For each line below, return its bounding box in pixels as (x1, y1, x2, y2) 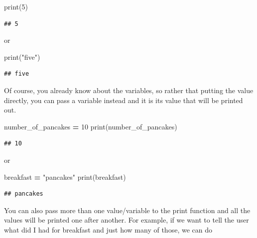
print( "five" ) (4, 51, 40, 62)
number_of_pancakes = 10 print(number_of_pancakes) (4, 121, 177, 131)
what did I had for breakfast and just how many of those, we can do (4, 224, 212, 235)
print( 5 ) (4, 1, 28, 11)
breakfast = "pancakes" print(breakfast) (4, 171, 126, 182)
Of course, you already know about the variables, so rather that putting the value (4, 85, 254, 95)
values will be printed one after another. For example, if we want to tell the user (4, 215, 249, 225)
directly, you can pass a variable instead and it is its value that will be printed (4, 95, 243, 105)
